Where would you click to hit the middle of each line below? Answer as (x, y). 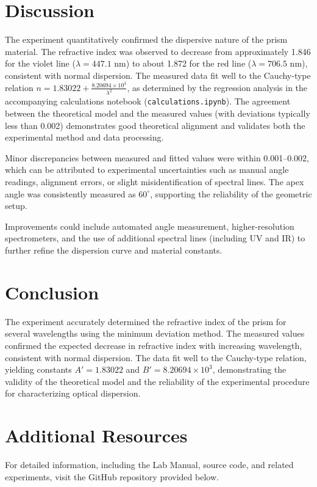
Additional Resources (96, 435)
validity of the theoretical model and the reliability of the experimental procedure (157, 381)
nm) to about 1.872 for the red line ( (183, 63)
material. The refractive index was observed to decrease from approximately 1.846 (158, 51)
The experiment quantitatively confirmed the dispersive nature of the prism (146, 39)
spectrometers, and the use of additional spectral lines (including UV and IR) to (155, 238)
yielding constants (38, 369)
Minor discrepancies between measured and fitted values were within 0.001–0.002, (157, 157)
